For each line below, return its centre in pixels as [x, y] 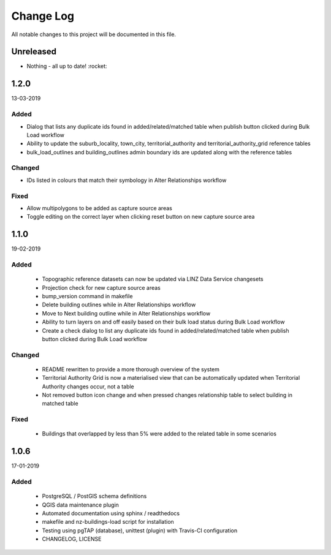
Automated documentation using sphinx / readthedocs [111, 513]
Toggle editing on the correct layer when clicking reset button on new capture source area [141, 217]
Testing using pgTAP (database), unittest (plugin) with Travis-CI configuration [140, 530]
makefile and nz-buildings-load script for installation [108, 522]
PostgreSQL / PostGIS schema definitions [94, 496]
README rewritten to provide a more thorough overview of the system [131, 369]
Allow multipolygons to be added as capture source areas [100, 208]
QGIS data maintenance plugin [81, 505]
